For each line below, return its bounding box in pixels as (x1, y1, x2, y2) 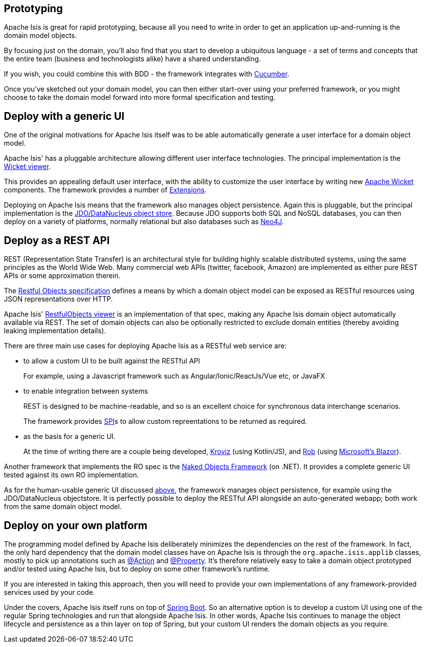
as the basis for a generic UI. (23, 432, 116, 441)
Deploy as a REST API (4, 234, 110, 247)
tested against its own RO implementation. (4, 471, 139, 479)
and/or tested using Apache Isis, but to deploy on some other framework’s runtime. (4, 564, 270, 573)
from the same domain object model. (4, 502, 122, 511)
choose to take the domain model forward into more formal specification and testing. (4, 93, 276, 102)
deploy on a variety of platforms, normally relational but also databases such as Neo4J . (4, 217, 284, 226)
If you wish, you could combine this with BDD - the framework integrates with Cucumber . (4, 70, 290, 78)
